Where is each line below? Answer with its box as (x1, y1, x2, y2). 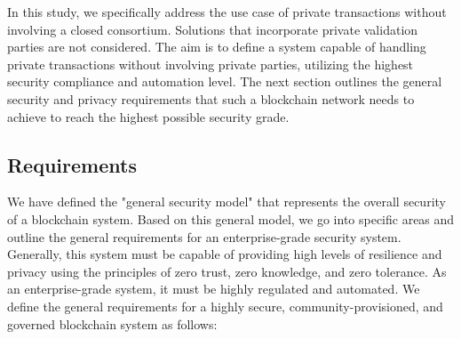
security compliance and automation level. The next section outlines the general (7, 72, 442, 91)
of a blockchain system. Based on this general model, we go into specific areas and (7, 209, 455, 228)
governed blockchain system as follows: (7, 314, 218, 333)
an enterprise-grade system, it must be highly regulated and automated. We (7, 279, 420, 298)
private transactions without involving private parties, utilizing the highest (7, 54, 414, 73)
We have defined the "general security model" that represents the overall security (7, 192, 446, 211)
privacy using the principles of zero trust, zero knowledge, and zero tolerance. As (7, 262, 447, 280)
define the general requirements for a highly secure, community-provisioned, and (7, 296, 443, 315)
